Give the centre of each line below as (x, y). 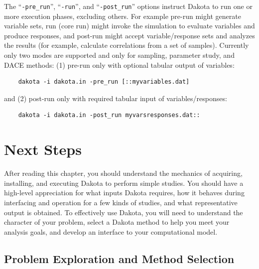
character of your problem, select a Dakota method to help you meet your (117, 222)
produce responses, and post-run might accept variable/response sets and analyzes (129, 35)
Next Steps (43, 149)
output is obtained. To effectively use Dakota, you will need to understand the (124, 212)
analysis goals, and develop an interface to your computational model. (111, 231)
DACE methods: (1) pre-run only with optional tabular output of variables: (119, 65)
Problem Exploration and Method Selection (119, 258)
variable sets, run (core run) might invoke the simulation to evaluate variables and (129, 26)
